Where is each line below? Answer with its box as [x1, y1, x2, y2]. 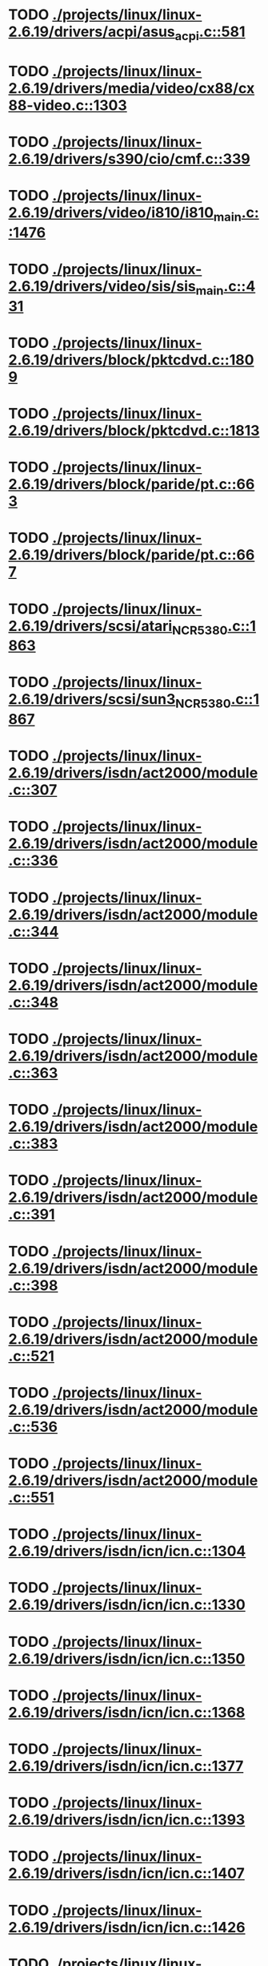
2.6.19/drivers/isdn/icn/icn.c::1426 [8, 1918, 246, 1936]
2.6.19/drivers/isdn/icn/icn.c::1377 [8, 1758, 244, 1775]
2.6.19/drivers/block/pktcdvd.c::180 [8, 350, 254, 369]
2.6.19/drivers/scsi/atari [8, 617, 173, 635]
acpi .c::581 [174, 22, 246, 43]
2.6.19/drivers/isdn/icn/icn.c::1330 [8, 1596, 246, 1614]
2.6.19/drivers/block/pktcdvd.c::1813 [8, 422, 260, 440]
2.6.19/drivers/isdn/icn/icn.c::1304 [8, 1542, 246, 1560]
